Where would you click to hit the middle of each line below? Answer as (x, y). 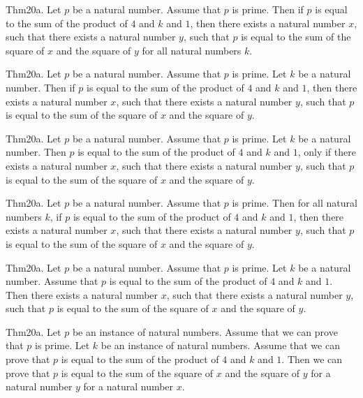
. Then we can (312, 359)
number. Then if (40, 87)
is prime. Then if (268, 9)
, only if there (327, 152)
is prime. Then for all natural (295, 203)
